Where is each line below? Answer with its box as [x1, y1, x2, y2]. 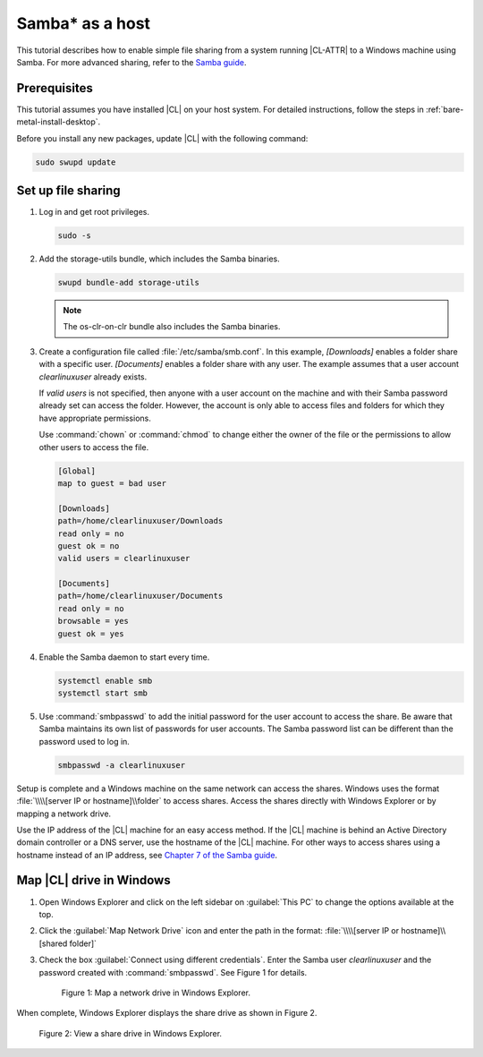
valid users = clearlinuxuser [57, 553, 191, 564]
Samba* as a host [16, 13, 151, 33]
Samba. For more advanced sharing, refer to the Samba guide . [16, 56, 247, 67]
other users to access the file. [38, 441, 149, 452]
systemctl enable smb [57, 676, 153, 686]
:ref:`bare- [425, 104, 464, 115]
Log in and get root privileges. [38, 207, 150, 217]
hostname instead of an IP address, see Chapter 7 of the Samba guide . [16, 849, 277, 860]
